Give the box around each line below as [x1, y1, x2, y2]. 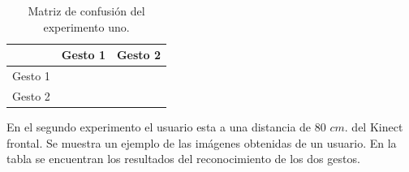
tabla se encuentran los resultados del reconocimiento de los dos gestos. [6, 150, 360, 167]
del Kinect [351, 118, 403, 135]
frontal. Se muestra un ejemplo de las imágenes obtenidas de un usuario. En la [6, 134, 397, 151]
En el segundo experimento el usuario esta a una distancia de [6, 118, 312, 135]
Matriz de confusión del [28, 2, 145, 19]
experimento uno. [43, 18, 130, 35]
